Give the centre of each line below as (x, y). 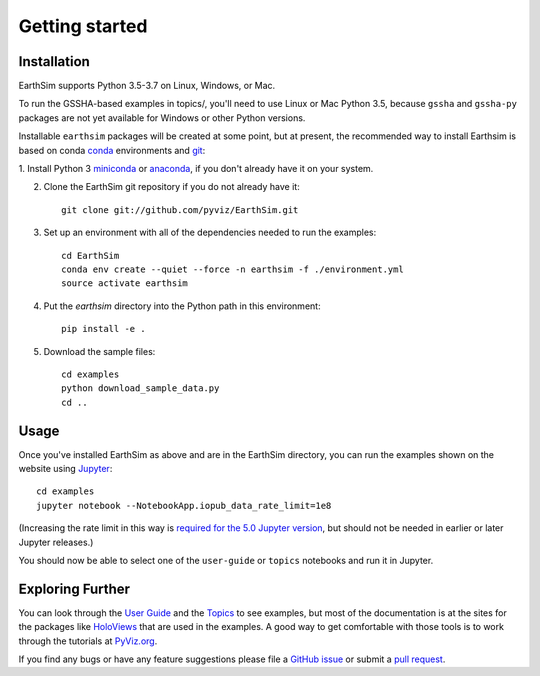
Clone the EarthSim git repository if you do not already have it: (171, 187)
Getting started (83, 26)
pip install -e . (103, 329)
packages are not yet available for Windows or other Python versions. (162, 117)
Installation (54, 61)
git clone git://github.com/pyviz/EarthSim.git (180, 209)
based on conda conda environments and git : (112, 150)
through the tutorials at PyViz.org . (88, 641)
